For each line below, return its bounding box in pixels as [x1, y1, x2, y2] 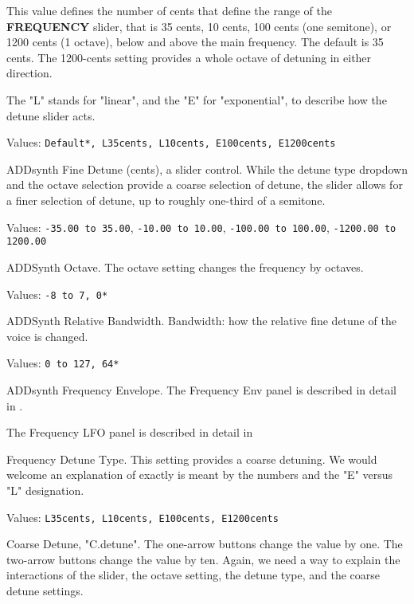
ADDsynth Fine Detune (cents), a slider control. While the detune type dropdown [6, 160, 408, 177]
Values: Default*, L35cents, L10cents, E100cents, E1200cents [6, 134, 336, 151]
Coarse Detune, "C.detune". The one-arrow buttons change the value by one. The [6, 535, 403, 552]
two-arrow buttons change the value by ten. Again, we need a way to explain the [6, 551, 400, 567]
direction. [6, 65, 53, 81]
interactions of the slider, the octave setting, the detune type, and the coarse [6, 567, 381, 583]
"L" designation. [6, 481, 84, 498]
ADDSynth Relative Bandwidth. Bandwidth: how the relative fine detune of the [6, 312, 396, 329]
